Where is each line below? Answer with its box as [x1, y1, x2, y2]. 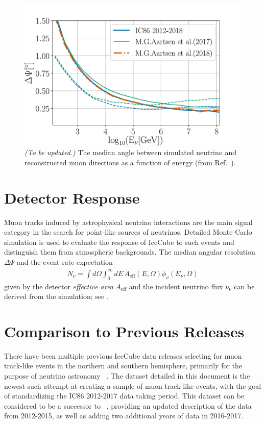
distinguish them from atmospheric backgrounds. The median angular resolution [4, 246, 255, 257]
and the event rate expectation [16, 256, 113, 267]
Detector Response [4, 187, 140, 208]
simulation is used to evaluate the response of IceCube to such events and [4, 236, 234, 247]
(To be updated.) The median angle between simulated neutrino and [25, 147, 236, 158]
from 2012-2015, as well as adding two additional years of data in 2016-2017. [4, 410, 244, 421]
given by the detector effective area [4, 281, 113, 291]
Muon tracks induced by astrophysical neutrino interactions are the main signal [4, 216, 253, 227]
